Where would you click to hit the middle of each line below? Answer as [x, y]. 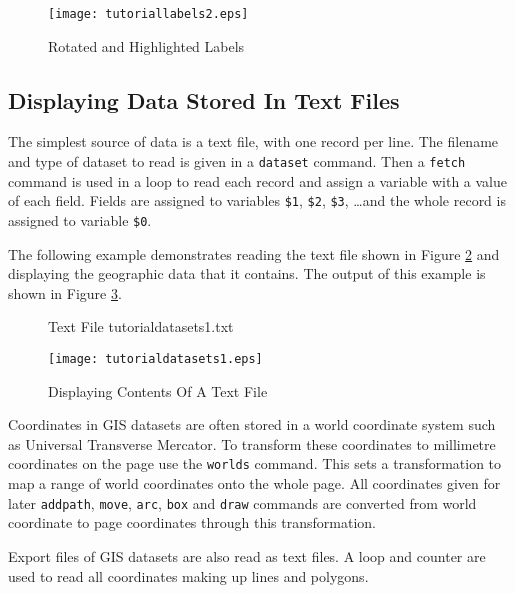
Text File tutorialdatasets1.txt [141, 326]
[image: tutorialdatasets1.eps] [155, 358]
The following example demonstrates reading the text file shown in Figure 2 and [254, 253]
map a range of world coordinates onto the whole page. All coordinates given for [254, 483]
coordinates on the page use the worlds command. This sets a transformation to [255, 463]
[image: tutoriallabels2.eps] [148, 14]
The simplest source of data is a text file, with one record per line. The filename [253, 141]
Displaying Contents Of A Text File [158, 390]
